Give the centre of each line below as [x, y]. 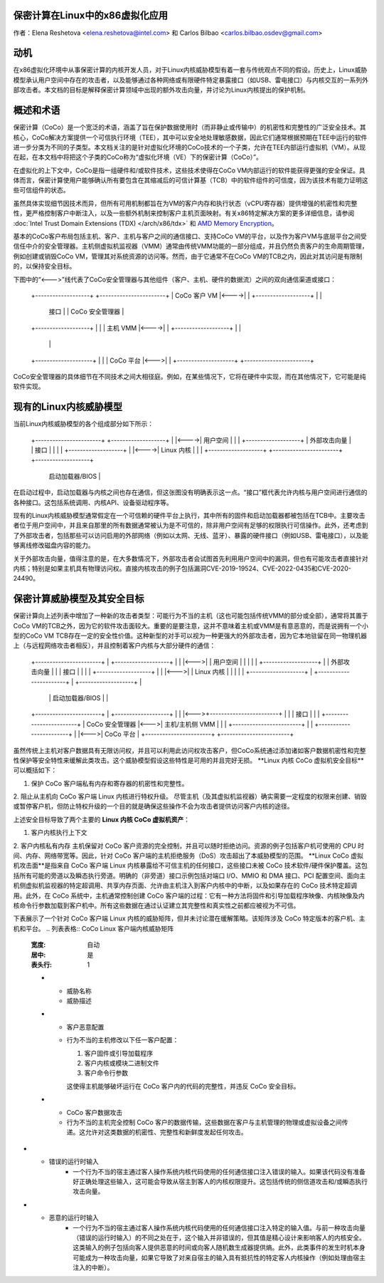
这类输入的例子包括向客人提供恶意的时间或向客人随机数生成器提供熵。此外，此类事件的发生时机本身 [219, 1247]
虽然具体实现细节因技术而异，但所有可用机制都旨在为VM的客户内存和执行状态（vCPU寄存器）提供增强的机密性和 [179, 203]
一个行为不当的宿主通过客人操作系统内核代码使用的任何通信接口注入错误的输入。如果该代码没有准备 [219, 1171]
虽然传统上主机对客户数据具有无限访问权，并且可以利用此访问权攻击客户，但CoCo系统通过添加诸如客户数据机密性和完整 [190, 750]
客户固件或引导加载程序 [118, 1053]
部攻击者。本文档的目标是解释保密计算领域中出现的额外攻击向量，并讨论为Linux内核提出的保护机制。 [161, 90]
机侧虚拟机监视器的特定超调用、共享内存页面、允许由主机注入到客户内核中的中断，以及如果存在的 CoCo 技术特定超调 [185, 885]
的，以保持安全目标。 [44, 266]
